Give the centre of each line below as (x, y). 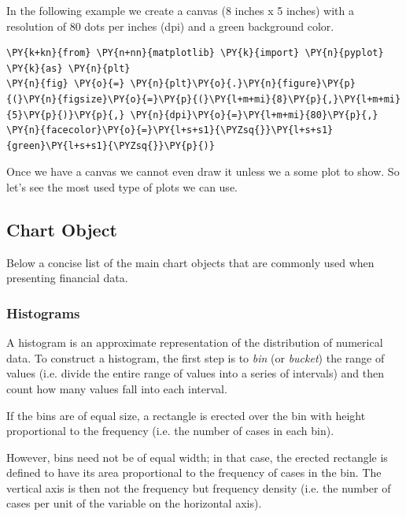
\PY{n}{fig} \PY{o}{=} (66, 84)
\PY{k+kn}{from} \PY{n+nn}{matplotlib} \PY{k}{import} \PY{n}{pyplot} (195, 53)
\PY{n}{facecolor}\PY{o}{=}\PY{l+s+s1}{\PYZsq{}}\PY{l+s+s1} (170, 130)
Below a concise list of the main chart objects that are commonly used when (190, 262)
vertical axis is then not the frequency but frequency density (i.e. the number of (199, 487)
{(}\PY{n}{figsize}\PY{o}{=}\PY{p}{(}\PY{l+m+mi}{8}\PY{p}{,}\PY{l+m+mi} (204, 99)
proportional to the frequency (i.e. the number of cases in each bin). (170, 431)
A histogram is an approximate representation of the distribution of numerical (195, 342)
